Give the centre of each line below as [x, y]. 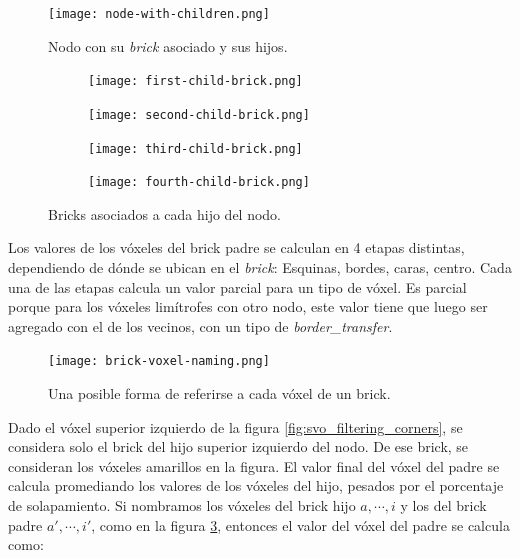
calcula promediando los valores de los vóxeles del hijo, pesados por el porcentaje [256, 485]
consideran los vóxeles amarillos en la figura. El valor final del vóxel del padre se [254, 465]
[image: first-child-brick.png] [195, 81]
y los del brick [443, 505]
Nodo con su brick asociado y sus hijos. [168, 45]
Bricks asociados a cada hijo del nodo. [165, 213]
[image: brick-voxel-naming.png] [159, 361]
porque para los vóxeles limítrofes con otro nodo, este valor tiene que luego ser [248, 306]
